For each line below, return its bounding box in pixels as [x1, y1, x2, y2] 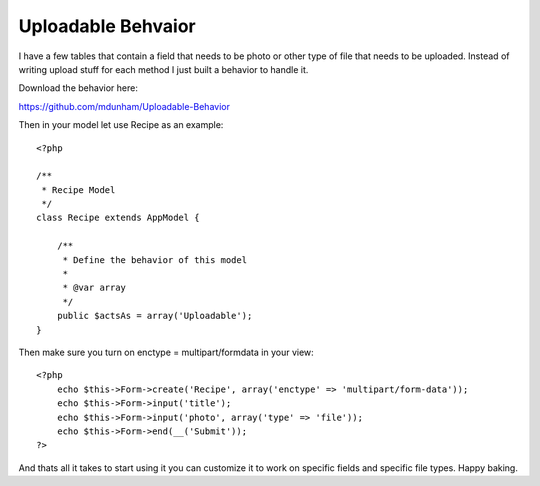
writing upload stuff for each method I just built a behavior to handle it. [18, 63, 309, 75]
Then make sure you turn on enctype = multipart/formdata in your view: [18, 346, 314, 358]
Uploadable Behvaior [18, 15, 196, 37]
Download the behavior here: [18, 82, 139, 94]
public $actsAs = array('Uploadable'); [56, 310, 253, 322]
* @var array [62, 282, 127, 294]
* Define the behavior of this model [62, 254, 248, 265]
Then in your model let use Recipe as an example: [18, 119, 224, 131]
